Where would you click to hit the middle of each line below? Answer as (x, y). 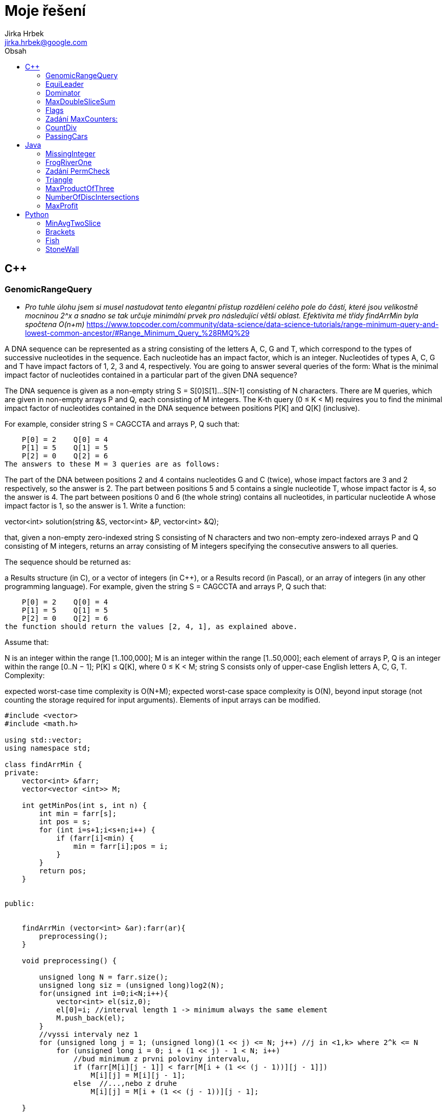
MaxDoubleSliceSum (80, 101)
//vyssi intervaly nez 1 (89, 1034)
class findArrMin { (43, 764)
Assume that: (27, 642)
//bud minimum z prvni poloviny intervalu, (162, 1059)
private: (22, 772)
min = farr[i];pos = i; (121, 846)
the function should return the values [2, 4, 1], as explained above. (151, 626)
